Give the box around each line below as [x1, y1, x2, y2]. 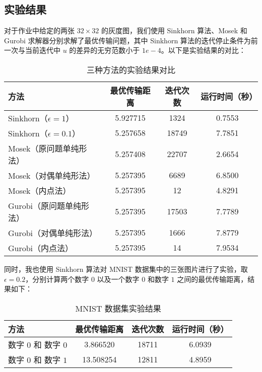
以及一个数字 [97, 273, 140, 284]
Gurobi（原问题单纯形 [8, 199, 90, 211]
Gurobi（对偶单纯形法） [8, 227, 98, 239]
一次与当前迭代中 [4, 45, 60, 55]
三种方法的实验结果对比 [86, 63, 175, 76]
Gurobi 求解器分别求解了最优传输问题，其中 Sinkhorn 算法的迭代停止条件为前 [4, 35, 258, 45]
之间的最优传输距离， [177, 273, 248, 284]
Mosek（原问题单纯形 [8, 142, 87, 154]
